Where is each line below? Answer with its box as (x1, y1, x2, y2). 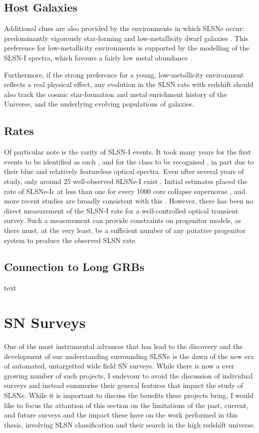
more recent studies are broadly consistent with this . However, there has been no (4, 195, 254, 206)
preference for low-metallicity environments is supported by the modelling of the (4, 42, 250, 53)
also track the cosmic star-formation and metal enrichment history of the (4, 88, 227, 99)
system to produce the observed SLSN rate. (4, 234, 137, 245)
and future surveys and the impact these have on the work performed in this (4, 409, 238, 420)
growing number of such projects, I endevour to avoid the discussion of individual (4, 370, 253, 380)
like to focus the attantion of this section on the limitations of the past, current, (4, 399, 249, 410)
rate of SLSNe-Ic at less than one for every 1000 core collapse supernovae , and (4, 185, 246, 196)
